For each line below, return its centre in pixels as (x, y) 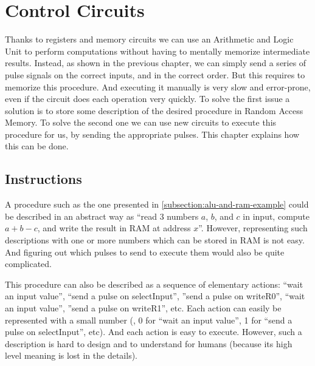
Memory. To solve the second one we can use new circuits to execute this (141, 122)
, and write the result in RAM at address (114, 228)
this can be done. (37, 146)
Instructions (43, 179)
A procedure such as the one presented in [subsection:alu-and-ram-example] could (157, 204)
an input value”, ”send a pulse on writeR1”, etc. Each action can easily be (143, 308)
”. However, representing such (253, 228)
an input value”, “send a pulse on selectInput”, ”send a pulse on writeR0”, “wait (155, 296)
